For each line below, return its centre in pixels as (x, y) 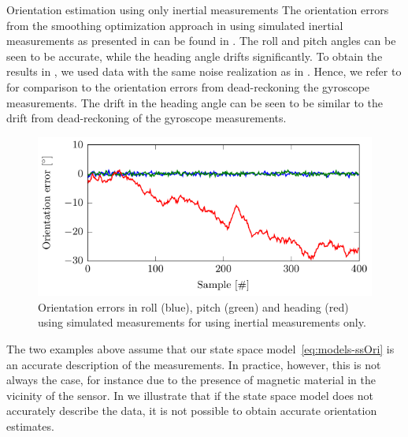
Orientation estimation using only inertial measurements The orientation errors (198, 9)
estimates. (30, 426)
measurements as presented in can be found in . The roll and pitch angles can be (201, 41)
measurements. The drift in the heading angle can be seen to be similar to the (195, 102)
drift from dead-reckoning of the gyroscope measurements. (147, 118)
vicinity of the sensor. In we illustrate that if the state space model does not (190, 395)
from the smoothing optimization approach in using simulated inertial (175, 25)
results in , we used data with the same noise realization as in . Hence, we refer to (204, 71)
